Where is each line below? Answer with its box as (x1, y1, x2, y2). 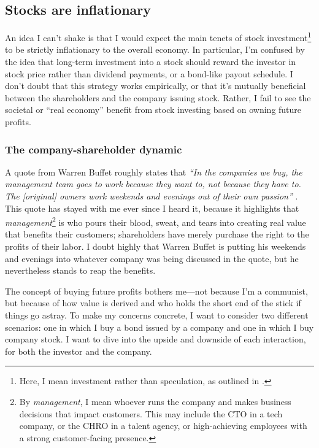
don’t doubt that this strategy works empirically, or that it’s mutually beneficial (5, 79, 306, 92)
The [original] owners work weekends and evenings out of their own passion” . (5, 190, 298, 203)
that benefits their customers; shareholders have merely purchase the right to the (5, 228, 309, 241)
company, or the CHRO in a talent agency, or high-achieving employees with (19, 419, 307, 432)
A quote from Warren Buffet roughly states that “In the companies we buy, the (5, 165, 302, 178)
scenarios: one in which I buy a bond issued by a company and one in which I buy (5, 320, 314, 333)
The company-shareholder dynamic (5, 141, 182, 156)
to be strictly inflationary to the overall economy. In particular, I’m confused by (5, 43, 305, 56)
